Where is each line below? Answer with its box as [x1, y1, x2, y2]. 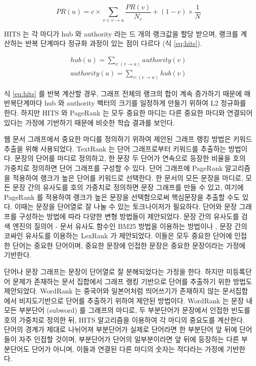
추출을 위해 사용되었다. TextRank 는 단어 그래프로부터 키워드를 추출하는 [4, 143, 226, 153]
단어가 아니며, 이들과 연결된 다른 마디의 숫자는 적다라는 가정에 [32, 343, 224, 354]
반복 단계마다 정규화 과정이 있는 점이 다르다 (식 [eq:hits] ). [25, 38, 202, 48]
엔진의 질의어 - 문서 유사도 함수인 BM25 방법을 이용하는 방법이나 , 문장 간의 [12, 220, 248, 231]
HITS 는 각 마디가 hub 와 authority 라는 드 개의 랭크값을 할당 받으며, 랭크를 [4, 28, 238, 38]
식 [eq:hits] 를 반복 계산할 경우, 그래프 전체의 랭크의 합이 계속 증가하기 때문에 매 [4, 88, 251, 98]
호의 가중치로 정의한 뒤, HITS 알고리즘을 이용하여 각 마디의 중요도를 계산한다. [4, 314, 245, 325]
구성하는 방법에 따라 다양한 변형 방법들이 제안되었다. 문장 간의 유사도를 [19, 211, 239, 221]
